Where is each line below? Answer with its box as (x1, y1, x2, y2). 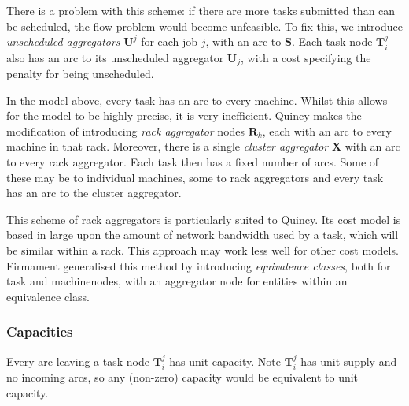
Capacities (6, 322, 73, 341)
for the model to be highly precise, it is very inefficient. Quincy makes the (6, 107, 362, 124)
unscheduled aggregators (6, 33, 120, 50)
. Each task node (291, 33, 373, 50)
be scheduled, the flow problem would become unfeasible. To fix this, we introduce (6, 17, 403, 34)
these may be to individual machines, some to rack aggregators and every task (6, 169, 384, 185)
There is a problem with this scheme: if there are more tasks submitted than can (6, 2, 396, 18)
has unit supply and (300, 352, 397, 369)
